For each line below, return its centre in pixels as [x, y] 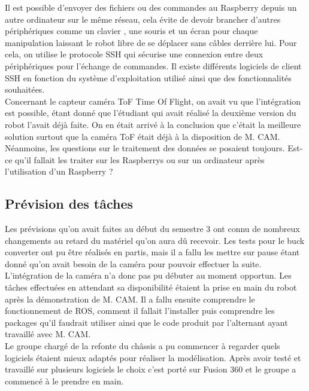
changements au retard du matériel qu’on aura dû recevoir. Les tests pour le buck [155, 240]
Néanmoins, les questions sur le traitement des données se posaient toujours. [145, 148]
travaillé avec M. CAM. [48, 334]
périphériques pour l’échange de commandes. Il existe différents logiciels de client [153, 65]
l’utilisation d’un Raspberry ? [59, 171]
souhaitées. [25, 89]
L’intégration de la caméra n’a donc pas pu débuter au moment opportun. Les [148, 275]
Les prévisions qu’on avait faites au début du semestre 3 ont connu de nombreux [152, 229]
